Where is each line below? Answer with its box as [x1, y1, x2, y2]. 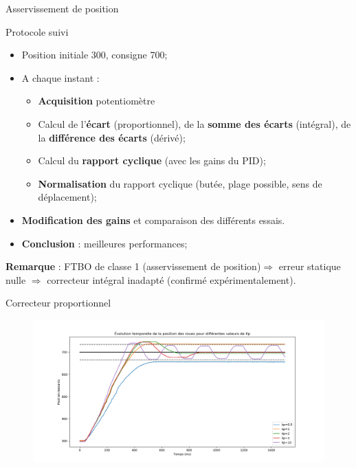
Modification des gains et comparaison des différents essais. [21, 212, 285, 227]
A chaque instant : [21, 70, 100, 85]
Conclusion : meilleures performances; [21, 236, 188, 250]
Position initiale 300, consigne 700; [21, 47, 168, 62]
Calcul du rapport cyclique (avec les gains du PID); [38, 153, 266, 168]
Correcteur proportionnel [5, 296, 111, 310]
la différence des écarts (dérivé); [38, 130, 186, 144]
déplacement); [38, 190, 97, 204]
